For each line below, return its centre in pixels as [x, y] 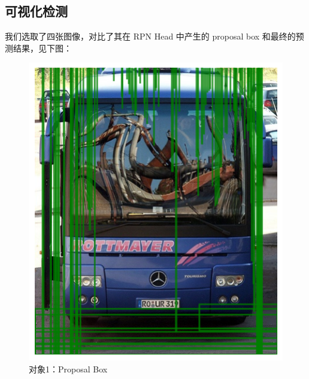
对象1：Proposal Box [68, 369]
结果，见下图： [42, 48]
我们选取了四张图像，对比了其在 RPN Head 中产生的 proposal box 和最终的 [150, 36]
